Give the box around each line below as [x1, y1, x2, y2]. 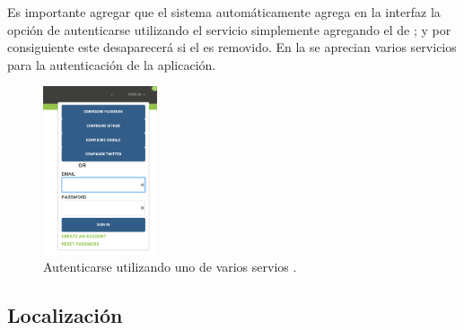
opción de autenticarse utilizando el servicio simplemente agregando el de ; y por [7, 20, 451, 39]
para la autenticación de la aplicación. [7, 55, 216, 74]
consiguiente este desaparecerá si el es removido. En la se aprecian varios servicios [7, 38, 457, 56]
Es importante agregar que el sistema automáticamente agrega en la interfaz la [7, 3, 441, 21]
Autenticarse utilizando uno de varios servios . [43, 257, 297, 276]
